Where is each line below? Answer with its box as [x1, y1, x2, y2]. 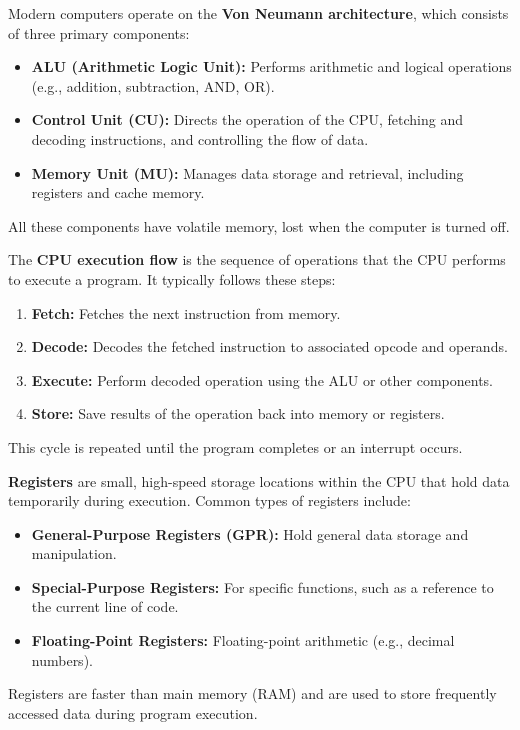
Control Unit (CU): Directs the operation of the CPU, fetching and [31, 109, 463, 130]
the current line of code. [31, 596, 179, 617]
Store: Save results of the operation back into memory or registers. [31, 403, 445, 424]
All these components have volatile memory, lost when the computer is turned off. [8, 215, 510, 236]
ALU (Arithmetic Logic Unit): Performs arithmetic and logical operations [31, 56, 512, 77]
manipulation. [31, 543, 117, 564]
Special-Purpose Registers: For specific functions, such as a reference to [31, 576, 494, 597]
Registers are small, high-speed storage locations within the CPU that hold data [8, 470, 510, 491]
